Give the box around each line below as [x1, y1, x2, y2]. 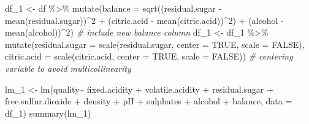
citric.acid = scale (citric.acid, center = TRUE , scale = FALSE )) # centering [5, 50, 293, 63]
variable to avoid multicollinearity [5, 61, 131, 74]
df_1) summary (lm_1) [5, 106, 91, 119]
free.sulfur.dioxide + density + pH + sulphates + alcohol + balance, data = [5, 95, 292, 107]
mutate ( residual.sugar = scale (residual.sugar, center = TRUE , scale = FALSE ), [5, 37, 305, 50]
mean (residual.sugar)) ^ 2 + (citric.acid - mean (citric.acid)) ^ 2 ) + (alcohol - [5, 14, 284, 26]
